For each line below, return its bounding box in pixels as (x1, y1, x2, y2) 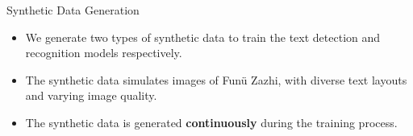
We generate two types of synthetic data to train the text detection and (25, 28, 381, 45)
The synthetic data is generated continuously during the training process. (25, 113, 398, 130)
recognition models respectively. (25, 44, 182, 61)
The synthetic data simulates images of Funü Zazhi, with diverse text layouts (25, 71, 407, 88)
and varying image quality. (25, 87, 157, 104)
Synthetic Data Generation (6, 2, 140, 18)
